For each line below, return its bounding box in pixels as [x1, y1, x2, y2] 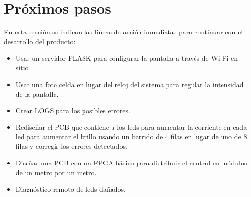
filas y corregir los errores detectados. [15, 141, 128, 151]
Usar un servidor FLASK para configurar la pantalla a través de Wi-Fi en [15, 53, 238, 63]
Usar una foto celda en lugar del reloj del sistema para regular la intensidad [15, 79, 244, 89]
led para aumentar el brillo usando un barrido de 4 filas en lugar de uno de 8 [15, 131, 247, 141]
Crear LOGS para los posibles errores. [15, 105, 130, 115]
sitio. [15, 62, 30, 72]
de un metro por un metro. [15, 167, 97, 177]
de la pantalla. [15, 89, 59, 99]
